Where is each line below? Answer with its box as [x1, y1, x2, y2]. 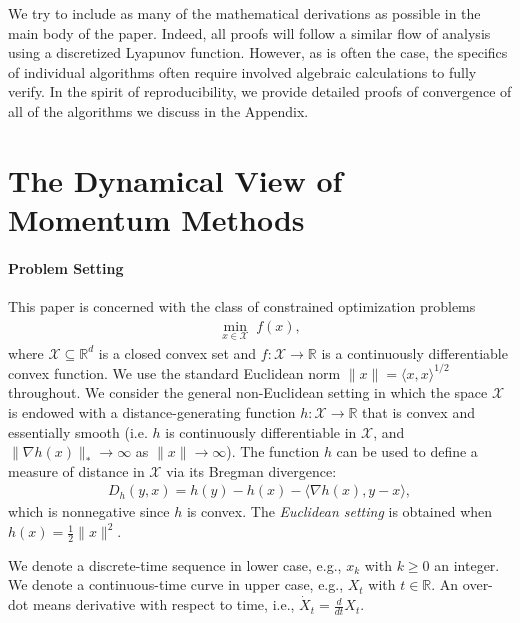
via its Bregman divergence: [166, 460, 337, 481]
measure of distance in [8, 460, 145, 481]
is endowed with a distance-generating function [8, 402, 296, 423]
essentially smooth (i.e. [8, 421, 148, 442]
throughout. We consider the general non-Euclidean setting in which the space [8, 382, 488, 403]
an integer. [434, 554, 500, 575]
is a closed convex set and [98, 342, 257, 363]
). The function [226, 441, 320, 462]
